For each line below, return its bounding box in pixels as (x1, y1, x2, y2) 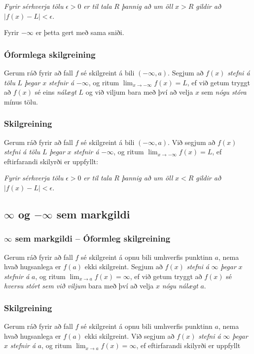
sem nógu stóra (201, 87, 247, 97)
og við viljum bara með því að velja (85, 87, 193, 97)
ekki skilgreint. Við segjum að (84, 330, 175, 341)
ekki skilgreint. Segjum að (84, 261, 163, 272)
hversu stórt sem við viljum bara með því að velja (4, 281, 154, 291)
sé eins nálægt (35, 87, 76, 97)
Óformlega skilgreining (4, 48, 96, 60)
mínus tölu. (4, 96, 38, 106)
